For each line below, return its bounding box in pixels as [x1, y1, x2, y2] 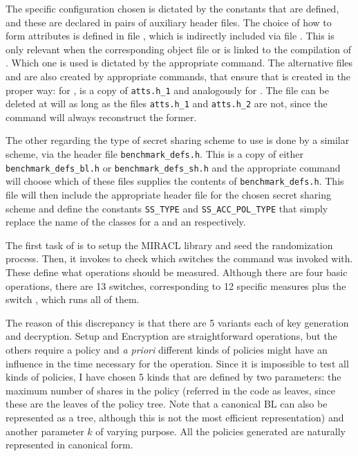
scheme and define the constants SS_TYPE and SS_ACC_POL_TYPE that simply [6, 201, 328, 215]
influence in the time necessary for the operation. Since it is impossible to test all [6, 356, 349, 370]
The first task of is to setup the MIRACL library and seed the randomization [6, 237, 333, 252]
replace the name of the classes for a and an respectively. [6, 215, 246, 229]
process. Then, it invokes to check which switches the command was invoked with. [6, 251, 353, 266]
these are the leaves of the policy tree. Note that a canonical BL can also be [6, 396, 328, 411]
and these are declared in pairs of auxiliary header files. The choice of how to [6, 15, 332, 29]
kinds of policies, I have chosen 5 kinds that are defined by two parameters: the [6, 370, 341, 384]
